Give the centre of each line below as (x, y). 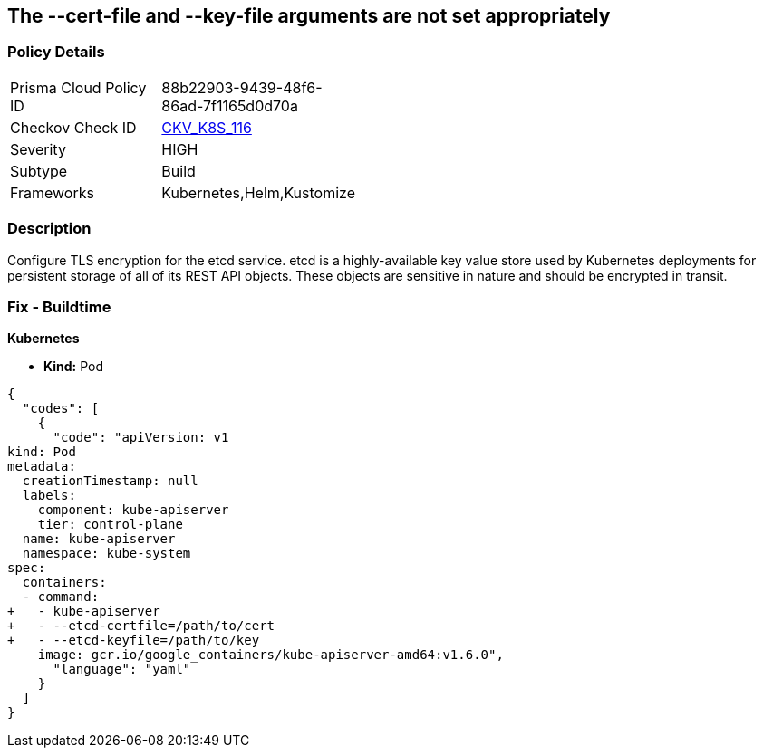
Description (49, 229)
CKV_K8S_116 (207, 127)
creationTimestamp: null (110, 481)
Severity (38, 149)
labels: (49, 496)
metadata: (42, 467)
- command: (61, 597)
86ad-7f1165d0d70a (230, 105)
